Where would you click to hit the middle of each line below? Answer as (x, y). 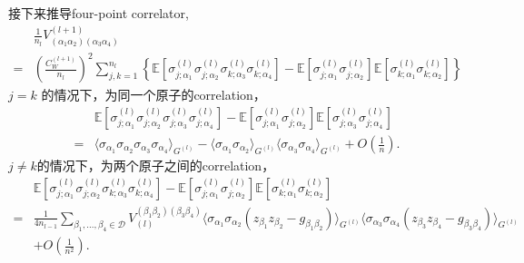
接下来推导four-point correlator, (99, 13)
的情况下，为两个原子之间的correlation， (156, 166)
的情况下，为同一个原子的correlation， (153, 95)
